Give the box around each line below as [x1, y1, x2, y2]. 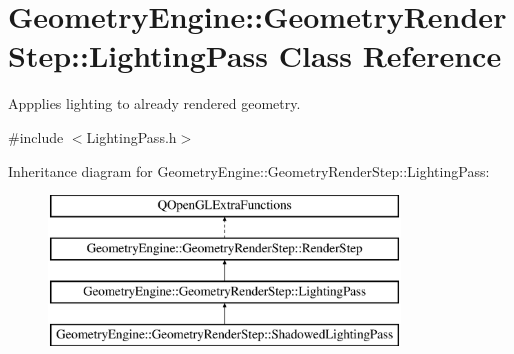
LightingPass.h [86, 126, 177, 147]
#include [8, 126, 64, 147]
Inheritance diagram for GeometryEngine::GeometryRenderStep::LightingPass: [8, 160, 490, 181]
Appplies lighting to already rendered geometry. [8, 93, 301, 114]
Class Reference [278, 35, 502, 76]
